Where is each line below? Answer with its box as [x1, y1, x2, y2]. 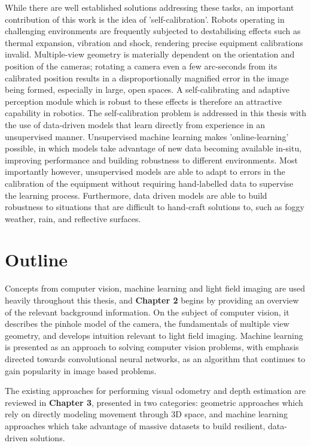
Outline [5, 247, 68, 272]
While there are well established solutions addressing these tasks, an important [5, 1, 294, 13]
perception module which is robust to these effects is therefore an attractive [5, 95, 282, 107]
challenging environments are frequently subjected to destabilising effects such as [5, 25, 301, 37]
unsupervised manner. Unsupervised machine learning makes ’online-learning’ [5, 130, 289, 142]
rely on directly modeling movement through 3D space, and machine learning [5, 408, 288, 420]
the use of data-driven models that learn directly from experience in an [5, 118, 266, 131]
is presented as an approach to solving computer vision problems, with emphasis [5, 341, 299, 353]
